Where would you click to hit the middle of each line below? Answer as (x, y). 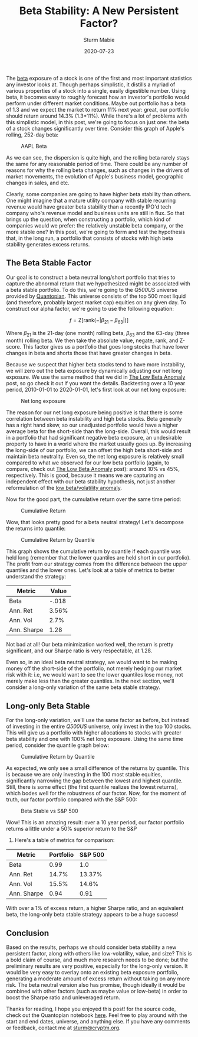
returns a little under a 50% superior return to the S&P (72, 829)
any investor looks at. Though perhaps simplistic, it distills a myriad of (91, 84)
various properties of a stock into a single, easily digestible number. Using (96, 90)
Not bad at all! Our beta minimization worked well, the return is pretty (90, 645)
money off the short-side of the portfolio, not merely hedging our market (94, 668)
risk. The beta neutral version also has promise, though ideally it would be (96, 984)
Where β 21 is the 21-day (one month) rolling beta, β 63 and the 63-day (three (98, 334)
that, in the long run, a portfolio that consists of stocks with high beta (90, 238)
